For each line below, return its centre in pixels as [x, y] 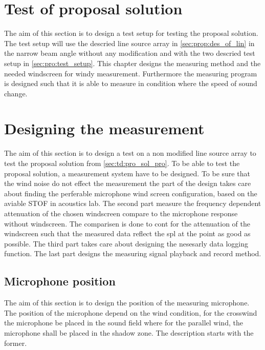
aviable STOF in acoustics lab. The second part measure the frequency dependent [133, 203]
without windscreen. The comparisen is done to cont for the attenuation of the [127, 223]
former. [16, 343]
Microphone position [60, 281]
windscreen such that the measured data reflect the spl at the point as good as [127, 233]
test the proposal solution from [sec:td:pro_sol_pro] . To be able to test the [122, 163]
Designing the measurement [104, 128]
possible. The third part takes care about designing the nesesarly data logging [126, 243]
